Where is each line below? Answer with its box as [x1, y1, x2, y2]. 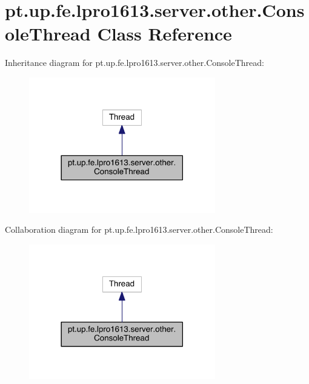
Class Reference [97, 21, 232, 46]
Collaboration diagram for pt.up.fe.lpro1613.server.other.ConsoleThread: [5, 223, 273, 236]
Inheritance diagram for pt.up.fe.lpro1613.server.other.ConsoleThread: [5, 56, 264, 69]
